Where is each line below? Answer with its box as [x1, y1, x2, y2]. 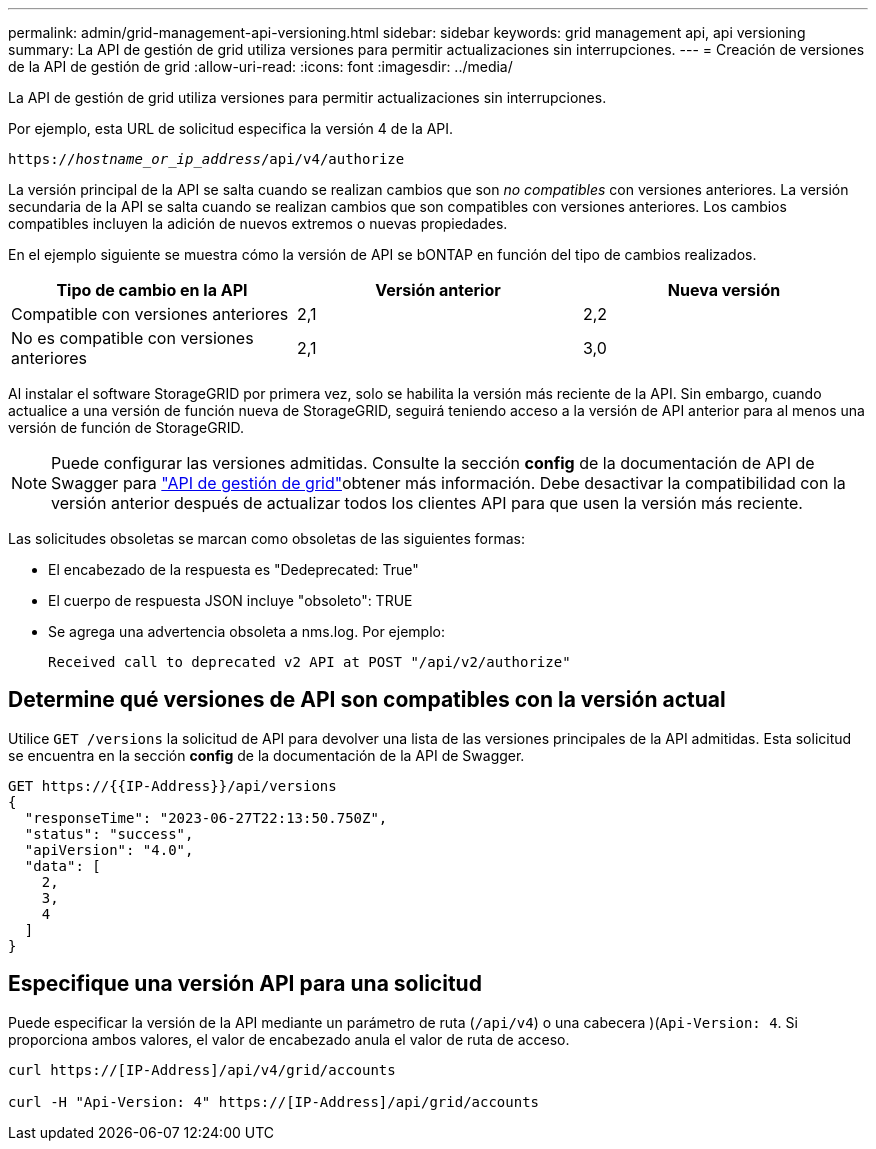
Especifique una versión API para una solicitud [8, 971, 482, 997]
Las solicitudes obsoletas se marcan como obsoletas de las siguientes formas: [8, 530, 525, 547]
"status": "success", [24, 825, 194, 842]
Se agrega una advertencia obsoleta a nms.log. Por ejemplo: [48, 623, 445, 640]
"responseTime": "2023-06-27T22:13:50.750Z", [24, 809, 388, 826]
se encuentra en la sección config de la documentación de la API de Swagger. [8, 746, 525, 764]
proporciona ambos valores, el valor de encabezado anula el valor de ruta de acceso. [8, 1030, 570, 1048]
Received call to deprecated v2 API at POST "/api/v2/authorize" [48, 654, 571, 670]
